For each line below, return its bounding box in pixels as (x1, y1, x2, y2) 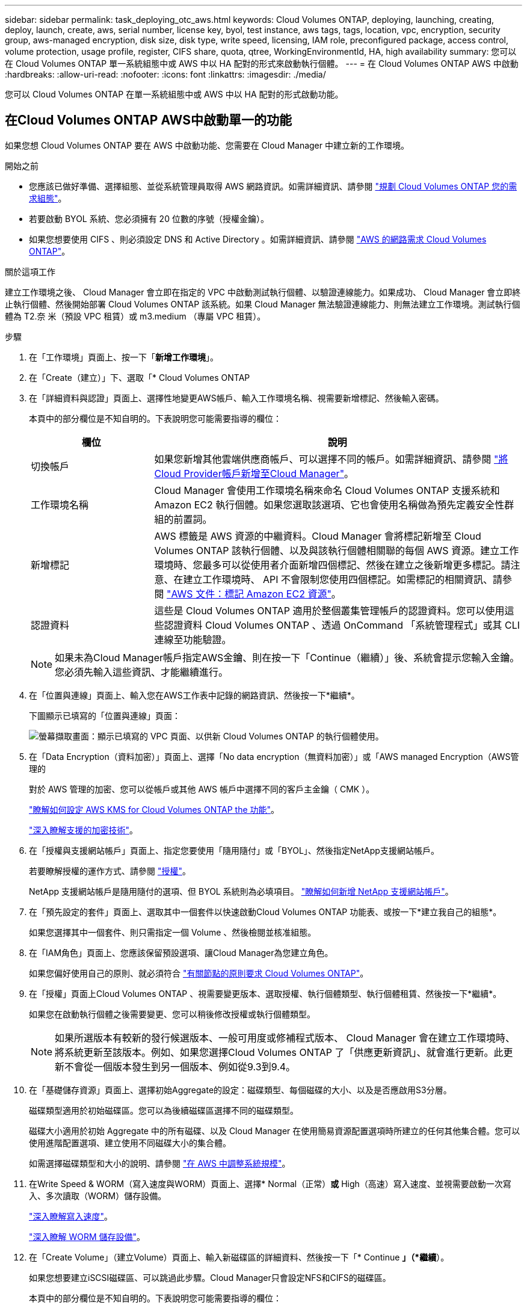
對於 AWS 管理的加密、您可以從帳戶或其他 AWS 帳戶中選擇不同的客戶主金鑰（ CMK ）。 (29, 783, 375, 794)
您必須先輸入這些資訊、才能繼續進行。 (55, 665, 229, 678)
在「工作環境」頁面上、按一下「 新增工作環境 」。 (29, 351, 218, 362)
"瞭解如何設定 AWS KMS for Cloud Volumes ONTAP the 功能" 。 (29, 804, 280, 815)
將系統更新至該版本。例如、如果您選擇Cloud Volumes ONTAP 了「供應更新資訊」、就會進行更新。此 (55, 1046, 504, 1058)
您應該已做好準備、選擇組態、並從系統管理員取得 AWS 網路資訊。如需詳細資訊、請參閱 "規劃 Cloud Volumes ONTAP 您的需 (29, 180, 517, 191)
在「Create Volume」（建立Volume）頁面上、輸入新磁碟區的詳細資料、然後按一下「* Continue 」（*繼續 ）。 (29, 1251, 449, 1262)
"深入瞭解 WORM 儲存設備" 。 (29, 1231, 146, 1242)
